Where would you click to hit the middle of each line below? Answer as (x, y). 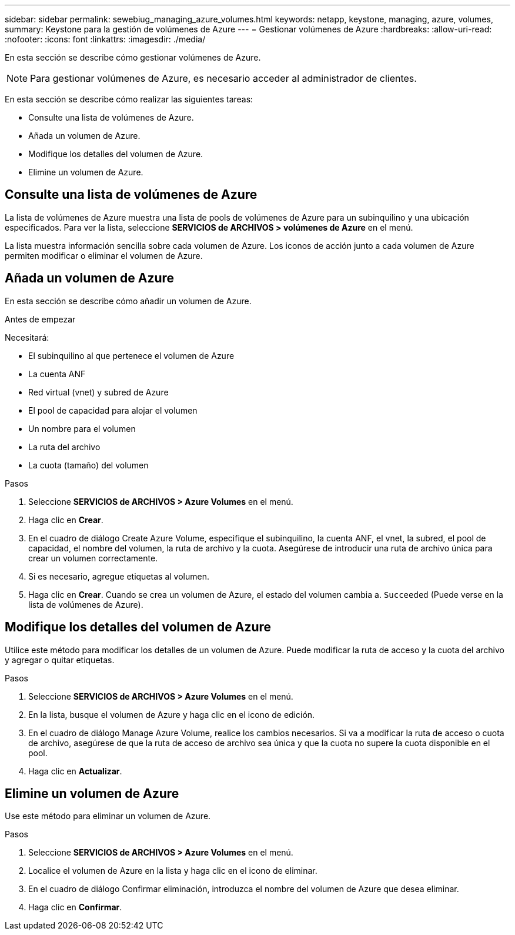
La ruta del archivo (64, 447)
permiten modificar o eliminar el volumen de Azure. (104, 255)
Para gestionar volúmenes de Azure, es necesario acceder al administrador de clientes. (223, 78)
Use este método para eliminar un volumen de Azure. (108, 816)
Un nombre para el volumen (82, 428)
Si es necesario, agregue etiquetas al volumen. (119, 576)
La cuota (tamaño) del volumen (88, 465)
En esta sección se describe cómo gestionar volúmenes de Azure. (133, 57)
